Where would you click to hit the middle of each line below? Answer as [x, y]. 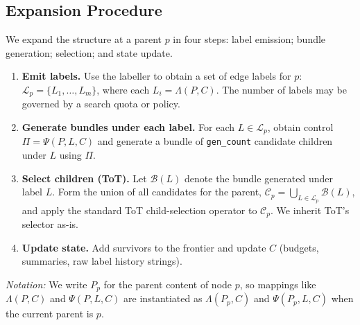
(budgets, [299, 247]
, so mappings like [278, 284]
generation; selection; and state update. [89, 52]
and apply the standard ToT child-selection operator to [139, 210]
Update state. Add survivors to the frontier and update [144, 247]
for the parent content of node [168, 284]
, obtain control [300, 127]
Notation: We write [46, 284]
